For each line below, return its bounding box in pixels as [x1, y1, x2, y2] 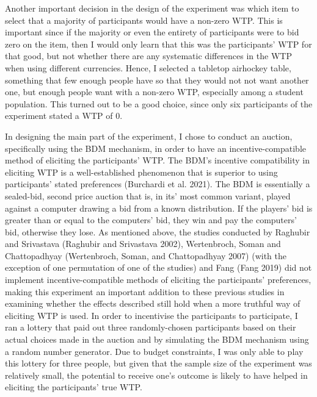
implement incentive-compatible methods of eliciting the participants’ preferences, [5, 273, 312, 286]
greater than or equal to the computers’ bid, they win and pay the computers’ [5, 213, 297, 226]
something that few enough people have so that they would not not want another [5, 73, 309, 86]
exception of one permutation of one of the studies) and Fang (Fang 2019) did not [5, 261, 312, 274]
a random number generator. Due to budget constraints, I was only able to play [5, 345, 304, 357]
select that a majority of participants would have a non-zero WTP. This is [5, 13, 283, 26]
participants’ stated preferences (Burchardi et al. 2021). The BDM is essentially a [5, 177, 310, 190]
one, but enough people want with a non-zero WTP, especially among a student [5, 85, 304, 98]
